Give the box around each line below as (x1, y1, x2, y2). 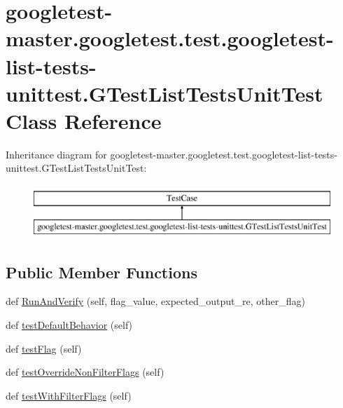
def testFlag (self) (6, 341, 82, 355)
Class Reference (6, 106, 162, 135)
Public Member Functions (6, 261, 197, 283)
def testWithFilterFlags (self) (6, 388, 132, 402)
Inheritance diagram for (6, 147, 107, 161)
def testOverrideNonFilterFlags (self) (6, 365, 164, 379)
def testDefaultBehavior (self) (6, 318, 133, 332)
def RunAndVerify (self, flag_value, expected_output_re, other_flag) (6, 294, 305, 308)
